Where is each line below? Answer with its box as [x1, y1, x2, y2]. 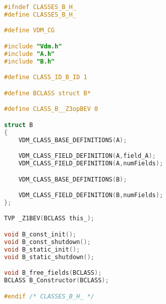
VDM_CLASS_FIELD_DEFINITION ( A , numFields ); [18, 159, 163, 167]
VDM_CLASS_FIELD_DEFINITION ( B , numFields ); [18, 192, 163, 199]
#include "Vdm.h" [4, 42, 62, 50]
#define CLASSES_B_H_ [4, 11, 77, 18]
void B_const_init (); [4, 230, 77, 238]
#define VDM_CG [4, 27, 55, 34]
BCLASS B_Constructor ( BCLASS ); [4, 277, 109, 284]
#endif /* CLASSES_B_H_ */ [4, 292, 94, 300]
